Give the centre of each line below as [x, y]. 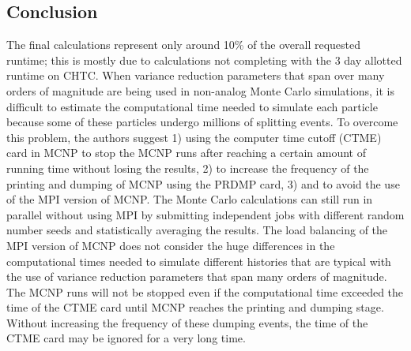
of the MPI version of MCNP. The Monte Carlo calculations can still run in [190, 199]
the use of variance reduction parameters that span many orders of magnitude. [197, 276]
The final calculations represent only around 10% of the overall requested [184, 45]
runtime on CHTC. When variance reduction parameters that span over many [196, 75]
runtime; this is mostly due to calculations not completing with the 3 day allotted [204, 60]
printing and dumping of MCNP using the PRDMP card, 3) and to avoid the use [203, 183]
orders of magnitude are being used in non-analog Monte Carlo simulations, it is [200, 90]
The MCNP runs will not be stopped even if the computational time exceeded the [205, 291]
